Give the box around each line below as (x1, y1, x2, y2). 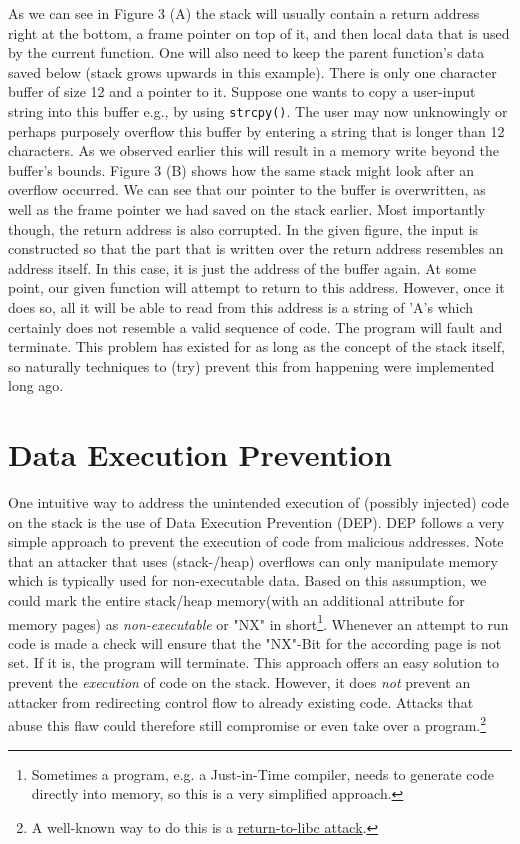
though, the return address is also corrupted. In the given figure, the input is (8, 218, 479, 239)
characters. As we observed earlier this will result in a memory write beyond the (8, 140, 500, 161)
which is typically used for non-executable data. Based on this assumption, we (8, 570, 487, 591)
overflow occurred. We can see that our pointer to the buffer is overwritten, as (8, 179, 486, 200)
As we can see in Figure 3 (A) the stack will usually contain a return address (8, 3, 480, 23)
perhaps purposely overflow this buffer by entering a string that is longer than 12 (8, 120, 505, 141)
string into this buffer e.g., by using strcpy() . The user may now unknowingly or (8, 100, 508, 121)
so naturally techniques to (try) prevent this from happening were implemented (8, 355, 495, 376)
